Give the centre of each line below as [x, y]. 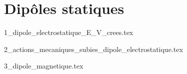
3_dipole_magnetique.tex [44, 66]
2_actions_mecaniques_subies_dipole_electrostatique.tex [93, 49]
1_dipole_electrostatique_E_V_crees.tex [69, 32]
